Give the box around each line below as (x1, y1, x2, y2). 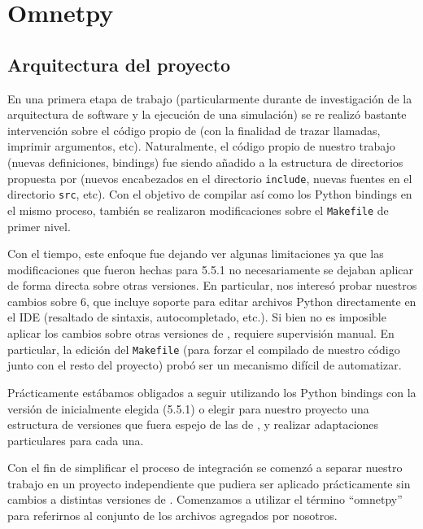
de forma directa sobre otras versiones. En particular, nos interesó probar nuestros (7, 277, 417, 294)
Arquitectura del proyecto (7, 51, 231, 77)
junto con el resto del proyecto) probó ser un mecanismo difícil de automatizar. (7, 356, 402, 374)
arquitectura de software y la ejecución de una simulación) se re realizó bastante (7, 106, 407, 123)
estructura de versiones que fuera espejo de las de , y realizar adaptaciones (7, 416, 379, 433)
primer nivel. (7, 217, 71, 234)
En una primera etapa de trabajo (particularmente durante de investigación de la (7, 90, 412, 107)
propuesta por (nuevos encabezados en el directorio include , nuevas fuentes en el (7, 169, 412, 186)
